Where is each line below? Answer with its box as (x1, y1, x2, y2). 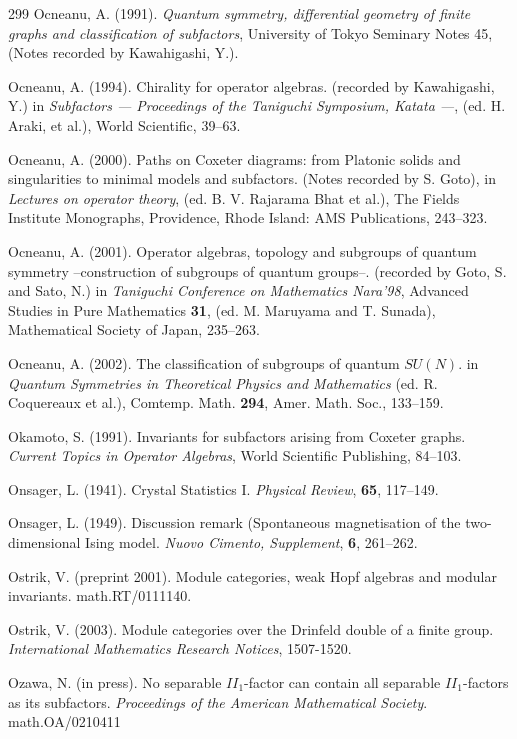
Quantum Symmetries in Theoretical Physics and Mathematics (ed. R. (8, 372, 438, 393)
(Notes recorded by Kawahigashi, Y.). (8, 42, 239, 63)
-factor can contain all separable (244, 672, 441, 693)
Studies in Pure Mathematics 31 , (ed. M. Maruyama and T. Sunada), (8, 299, 436, 320)
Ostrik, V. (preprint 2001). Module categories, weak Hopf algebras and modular (8, 565, 497, 586)
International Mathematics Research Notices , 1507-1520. (8, 638, 352, 659)
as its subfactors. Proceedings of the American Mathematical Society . (8, 691, 428, 712)
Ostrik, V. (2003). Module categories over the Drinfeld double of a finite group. (8, 618, 494, 639)
